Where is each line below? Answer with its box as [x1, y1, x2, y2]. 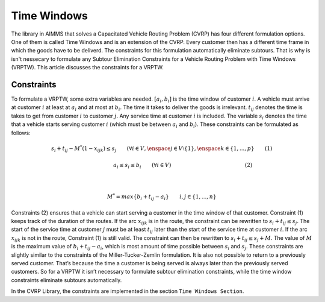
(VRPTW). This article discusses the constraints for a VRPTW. [11, 64, 164, 71]
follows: [11, 129, 31, 136]
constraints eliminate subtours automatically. [11, 276, 122, 283]
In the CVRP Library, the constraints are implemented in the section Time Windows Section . [11, 288, 244, 295]
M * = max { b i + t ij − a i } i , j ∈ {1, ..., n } [107, 192, 217, 201]
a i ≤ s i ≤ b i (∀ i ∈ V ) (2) [113, 162, 253, 170]
